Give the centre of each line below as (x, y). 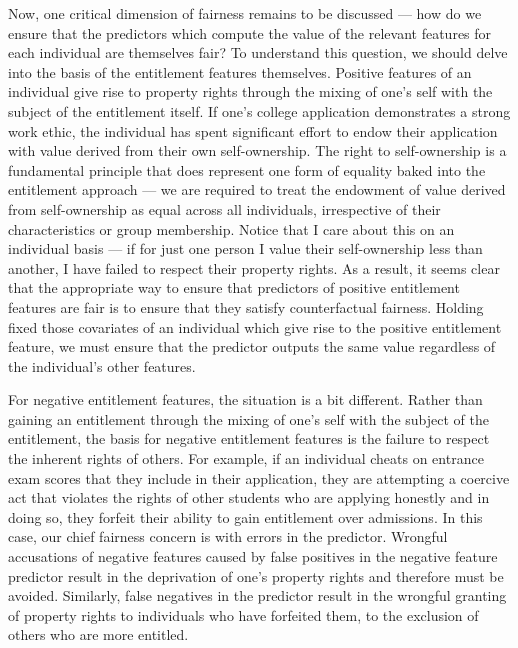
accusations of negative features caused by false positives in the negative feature (253, 556)
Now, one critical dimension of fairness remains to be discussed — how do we (245, 13)
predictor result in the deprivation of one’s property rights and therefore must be (256, 575)
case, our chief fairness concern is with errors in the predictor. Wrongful (228, 536)
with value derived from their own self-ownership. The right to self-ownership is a (257, 150)
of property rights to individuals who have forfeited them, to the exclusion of (243, 614)
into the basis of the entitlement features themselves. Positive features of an (240, 71)
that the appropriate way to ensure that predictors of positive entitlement (234, 287)
